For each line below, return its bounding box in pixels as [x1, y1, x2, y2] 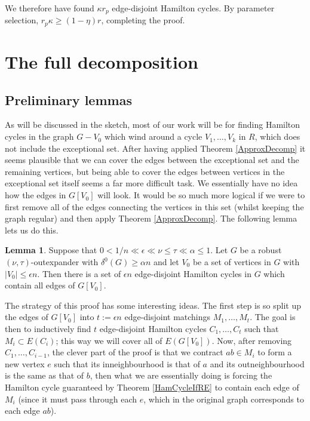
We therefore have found [5, 2, 94, 14]
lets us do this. [5, 223, 59, 236]
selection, [5, 14, 39, 26]
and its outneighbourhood [210, 357, 305, 370]
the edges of [5, 311, 48, 323]
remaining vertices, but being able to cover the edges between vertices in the [5, 165, 285, 177]
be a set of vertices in [192, 256, 271, 268]
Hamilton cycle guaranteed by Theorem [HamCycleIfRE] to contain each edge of [5, 380, 299, 393]
